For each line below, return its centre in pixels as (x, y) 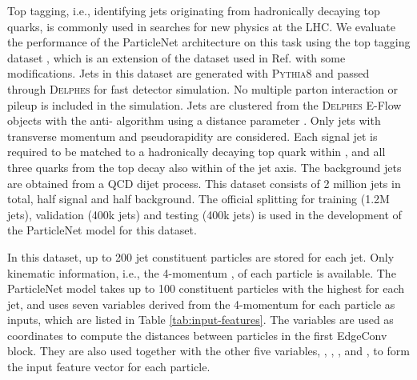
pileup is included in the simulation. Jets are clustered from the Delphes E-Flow (204, 104)
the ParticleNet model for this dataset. (102, 230)
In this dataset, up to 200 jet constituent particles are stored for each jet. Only (201, 256)
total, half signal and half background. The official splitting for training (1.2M (198, 199)
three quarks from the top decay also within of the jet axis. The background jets (204, 167)
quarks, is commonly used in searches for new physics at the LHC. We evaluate (201, 26)
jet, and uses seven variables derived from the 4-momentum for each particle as (201, 304)
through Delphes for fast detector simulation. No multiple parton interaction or (202, 88)
